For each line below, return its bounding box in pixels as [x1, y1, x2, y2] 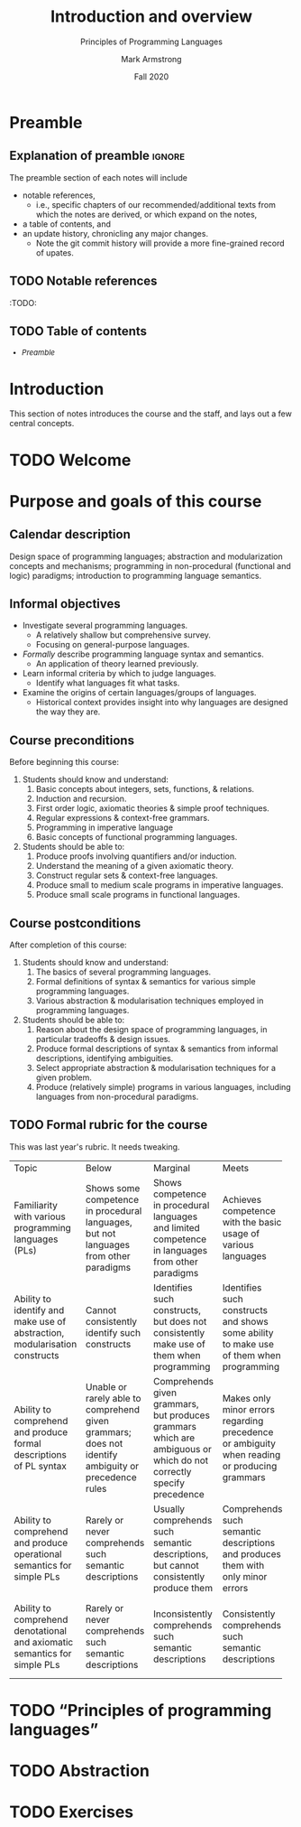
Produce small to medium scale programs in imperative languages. [35, 880, 284, 890]
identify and [14, 1303, 65, 1316]
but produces [152, 1409, 210, 1422]
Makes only [222, 1392, 272, 1404]
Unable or [85, 1380, 128, 1393]
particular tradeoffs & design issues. [35, 1033, 171, 1044]
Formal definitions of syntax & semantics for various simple [35, 975, 256, 986]
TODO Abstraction [9, 1761, 150, 1781]
